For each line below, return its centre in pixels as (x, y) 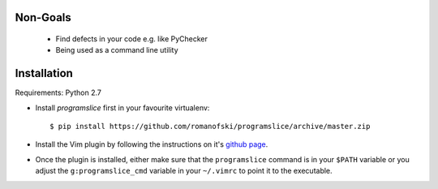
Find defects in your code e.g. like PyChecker (132, 39)
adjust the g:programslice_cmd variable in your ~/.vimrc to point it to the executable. (184, 171)
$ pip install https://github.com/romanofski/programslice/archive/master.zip (210, 127)
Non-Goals (43, 17)
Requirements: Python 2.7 (58, 92)
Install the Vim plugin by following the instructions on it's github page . (152, 144)
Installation (44, 73)
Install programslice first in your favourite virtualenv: (122, 107)
